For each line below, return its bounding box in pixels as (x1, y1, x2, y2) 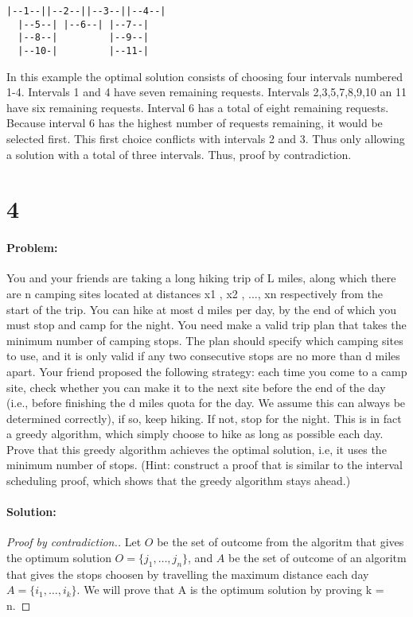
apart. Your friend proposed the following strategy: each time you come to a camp (6, 363, 407, 379)
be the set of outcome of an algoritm (228, 549, 407, 566)
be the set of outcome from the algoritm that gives (157, 534, 404, 550)
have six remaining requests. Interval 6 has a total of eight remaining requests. (6, 99, 389, 115)
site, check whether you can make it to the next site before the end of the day (6, 378, 386, 395)
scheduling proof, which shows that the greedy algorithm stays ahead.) (6, 472, 351, 489)
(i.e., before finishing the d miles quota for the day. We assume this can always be (6, 394, 406, 411)
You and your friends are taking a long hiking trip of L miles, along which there (6, 270, 396, 286)
